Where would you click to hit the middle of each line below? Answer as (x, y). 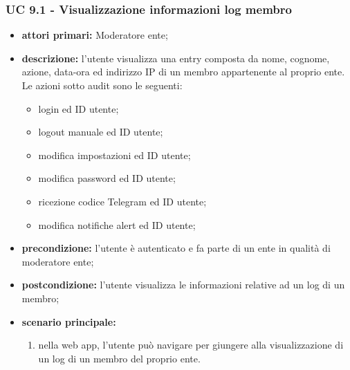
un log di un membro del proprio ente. (119, 358)
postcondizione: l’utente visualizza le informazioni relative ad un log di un (183, 285)
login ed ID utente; (79, 108)
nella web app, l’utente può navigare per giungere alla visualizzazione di (191, 345)
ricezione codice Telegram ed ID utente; (122, 201)
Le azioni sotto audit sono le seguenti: (102, 85)
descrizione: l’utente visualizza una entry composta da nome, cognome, (176, 58)
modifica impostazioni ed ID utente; (114, 155)
